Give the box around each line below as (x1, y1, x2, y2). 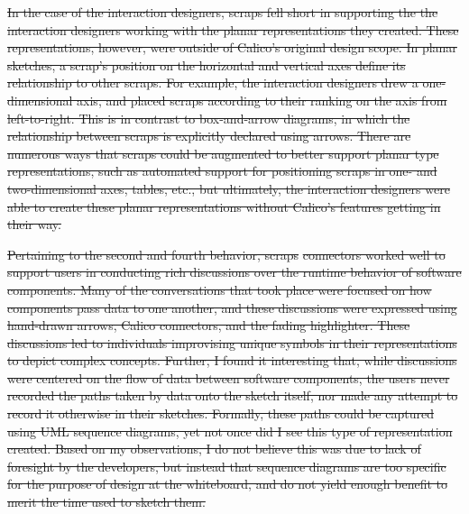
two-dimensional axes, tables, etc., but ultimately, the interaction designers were (7, 179, 450, 197)
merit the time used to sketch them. (7, 492, 206, 511)
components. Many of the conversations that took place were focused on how (7, 280, 432, 298)
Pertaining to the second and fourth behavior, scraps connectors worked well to (7, 244, 446, 263)
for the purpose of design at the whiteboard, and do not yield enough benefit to (7, 474, 447, 493)
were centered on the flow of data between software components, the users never (7, 368, 450, 387)
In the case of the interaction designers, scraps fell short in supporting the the (7, 3, 438, 21)
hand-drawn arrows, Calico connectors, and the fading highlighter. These (7, 316, 410, 335)
